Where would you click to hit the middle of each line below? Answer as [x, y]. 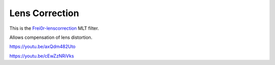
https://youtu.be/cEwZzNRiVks [42, 56]
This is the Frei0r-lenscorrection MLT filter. [54, 28]
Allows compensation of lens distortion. [51, 37]
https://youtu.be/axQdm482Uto [43, 47]
